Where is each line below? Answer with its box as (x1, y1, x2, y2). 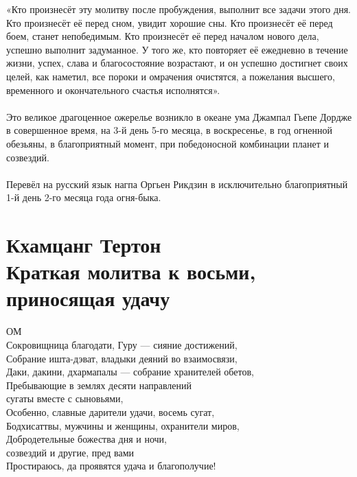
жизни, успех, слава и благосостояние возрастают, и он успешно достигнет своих (6, 56, 348, 70)
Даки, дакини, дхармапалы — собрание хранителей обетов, (6, 364, 254, 379)
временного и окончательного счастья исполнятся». (6, 82, 220, 97)
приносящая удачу (6, 284, 170, 312)
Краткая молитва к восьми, (6, 257, 256, 286)
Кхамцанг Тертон (6, 231, 161, 259)
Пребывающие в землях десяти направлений (6, 377, 192, 392)
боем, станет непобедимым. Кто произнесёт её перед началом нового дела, (6, 29, 319, 43)
